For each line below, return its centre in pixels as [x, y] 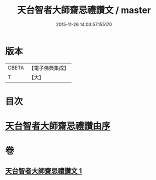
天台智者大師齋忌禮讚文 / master [84, 10]
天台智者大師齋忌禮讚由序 [58, 126]
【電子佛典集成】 [49, 68]
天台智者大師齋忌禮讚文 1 [44, 171]
